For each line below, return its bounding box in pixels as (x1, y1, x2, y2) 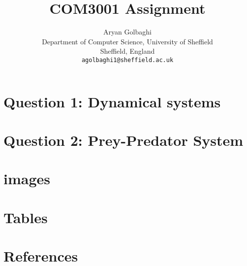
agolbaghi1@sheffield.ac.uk (81, 56, 174, 64)
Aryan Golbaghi (103, 27, 152, 37)
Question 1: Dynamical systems (3, 91, 221, 111)
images (3, 168, 50, 189)
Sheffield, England (100, 46, 155, 56)
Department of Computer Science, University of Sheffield (42, 36, 213, 46)
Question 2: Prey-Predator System (3, 130, 244, 150)
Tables (3, 207, 48, 227)
